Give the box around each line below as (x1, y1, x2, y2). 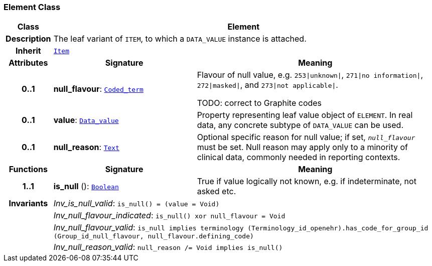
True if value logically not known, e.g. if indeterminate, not (197, 176, 416, 187)
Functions (9, 164, 48, 175)
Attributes (9, 58, 48, 68)
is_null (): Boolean (53, 181, 119, 192)
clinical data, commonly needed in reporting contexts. (197, 152, 400, 163)
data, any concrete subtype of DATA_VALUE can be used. (197, 120, 404, 130)
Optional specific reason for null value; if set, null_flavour (197, 132, 415, 143)
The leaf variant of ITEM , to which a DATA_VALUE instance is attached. (53, 34, 307, 44)
